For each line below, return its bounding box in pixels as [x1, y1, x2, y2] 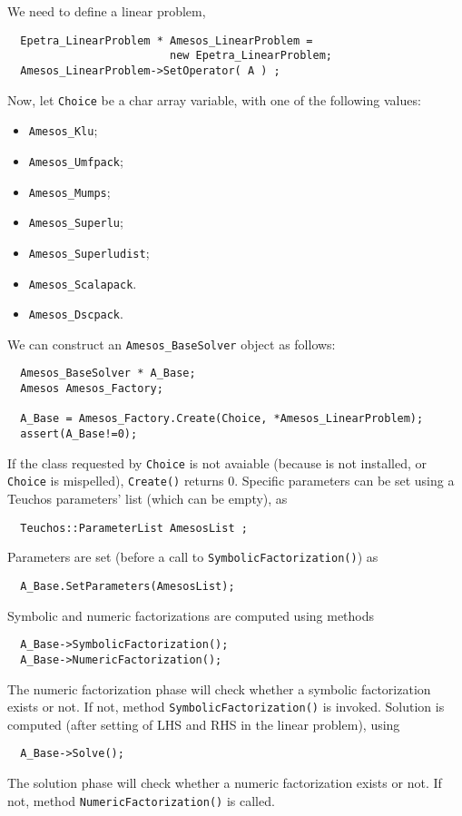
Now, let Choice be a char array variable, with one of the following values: [7, 90, 421, 109]
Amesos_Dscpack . [28, 304, 123, 323]
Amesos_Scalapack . [28, 273, 137, 292]
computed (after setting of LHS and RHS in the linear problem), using [7, 714, 400, 733]
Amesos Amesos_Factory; [20, 382, 163, 396]
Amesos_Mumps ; [28, 182, 111, 201]
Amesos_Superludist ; [28, 242, 150, 261]
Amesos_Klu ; [28, 121, 98, 140]
